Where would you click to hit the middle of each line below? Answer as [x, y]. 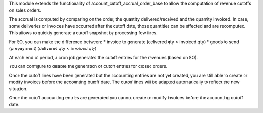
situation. [18, 89]
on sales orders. [25, 10]
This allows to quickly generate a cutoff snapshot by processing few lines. [83, 33]
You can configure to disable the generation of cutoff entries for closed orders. [88, 66]
